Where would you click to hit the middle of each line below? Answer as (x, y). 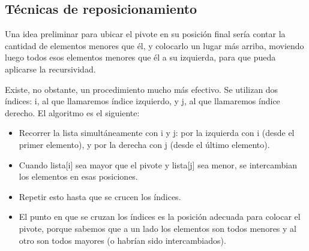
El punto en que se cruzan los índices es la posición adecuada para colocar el (160, 217)
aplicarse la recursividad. (50, 69)
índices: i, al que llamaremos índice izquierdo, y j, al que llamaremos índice (142, 101)
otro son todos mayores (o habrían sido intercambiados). (122, 240)
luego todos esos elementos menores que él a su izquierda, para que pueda (140, 57)
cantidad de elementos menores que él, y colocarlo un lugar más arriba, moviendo (154, 45)
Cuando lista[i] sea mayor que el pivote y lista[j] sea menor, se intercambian (158, 164)
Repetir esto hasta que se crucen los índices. (100, 196)
